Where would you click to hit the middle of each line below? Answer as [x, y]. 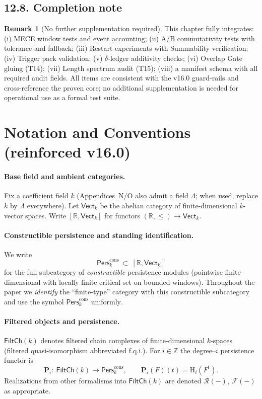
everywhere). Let [53, 205]
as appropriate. [27, 390]
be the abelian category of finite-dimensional [169, 205]
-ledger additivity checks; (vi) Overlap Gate [175, 58]
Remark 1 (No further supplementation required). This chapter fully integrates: [129, 28]
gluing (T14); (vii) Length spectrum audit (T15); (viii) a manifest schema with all [131, 68]
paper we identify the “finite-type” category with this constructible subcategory [127, 292]
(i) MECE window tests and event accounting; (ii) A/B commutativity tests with [129, 38]
